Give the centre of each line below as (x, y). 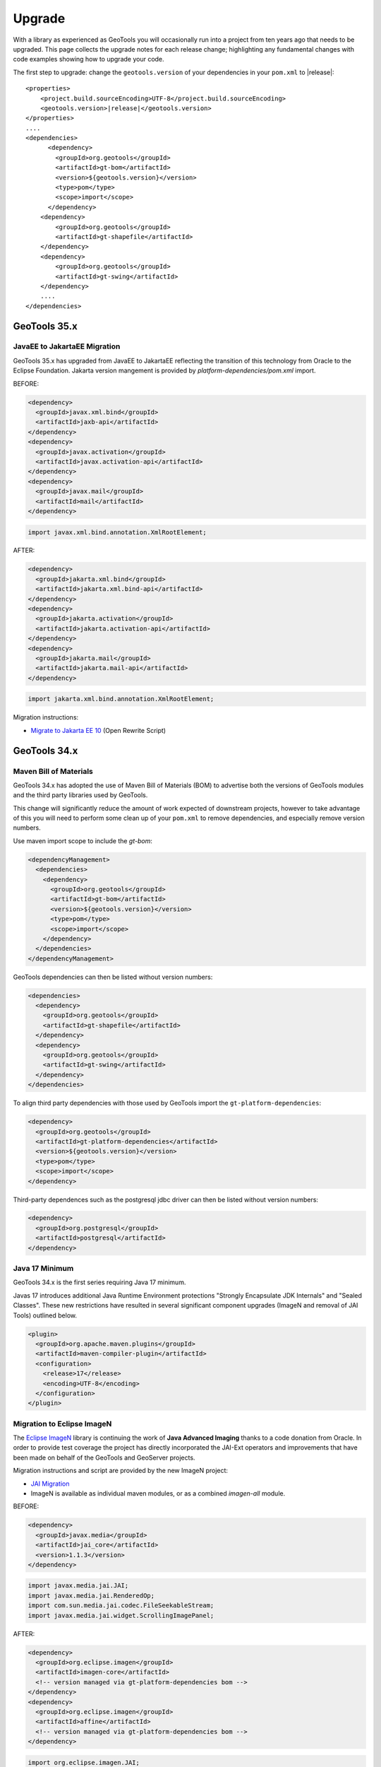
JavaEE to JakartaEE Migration (67, 346)
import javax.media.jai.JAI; (78, 1586)
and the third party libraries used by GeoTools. (80, 795)
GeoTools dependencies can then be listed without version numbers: (113, 977)
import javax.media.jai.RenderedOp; (91, 1595)
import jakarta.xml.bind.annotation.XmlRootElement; (121, 699)
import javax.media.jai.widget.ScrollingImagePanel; (121, 1615)
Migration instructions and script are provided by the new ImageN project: (121, 1471)
